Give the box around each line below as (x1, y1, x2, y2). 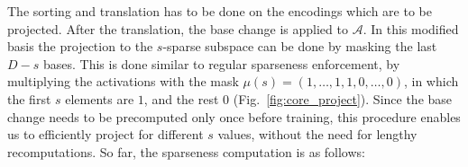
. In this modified (362, 19, 459, 38)
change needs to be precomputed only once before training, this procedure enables (7, 107, 461, 126)
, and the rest (143, 89, 219, 108)
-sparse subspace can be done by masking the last (162, 37, 437, 56)
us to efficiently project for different (7, 125, 204, 144)
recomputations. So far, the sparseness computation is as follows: (7, 142, 365, 161)
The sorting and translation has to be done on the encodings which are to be (7, 2, 432, 20)
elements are (65, 89, 134, 108)
